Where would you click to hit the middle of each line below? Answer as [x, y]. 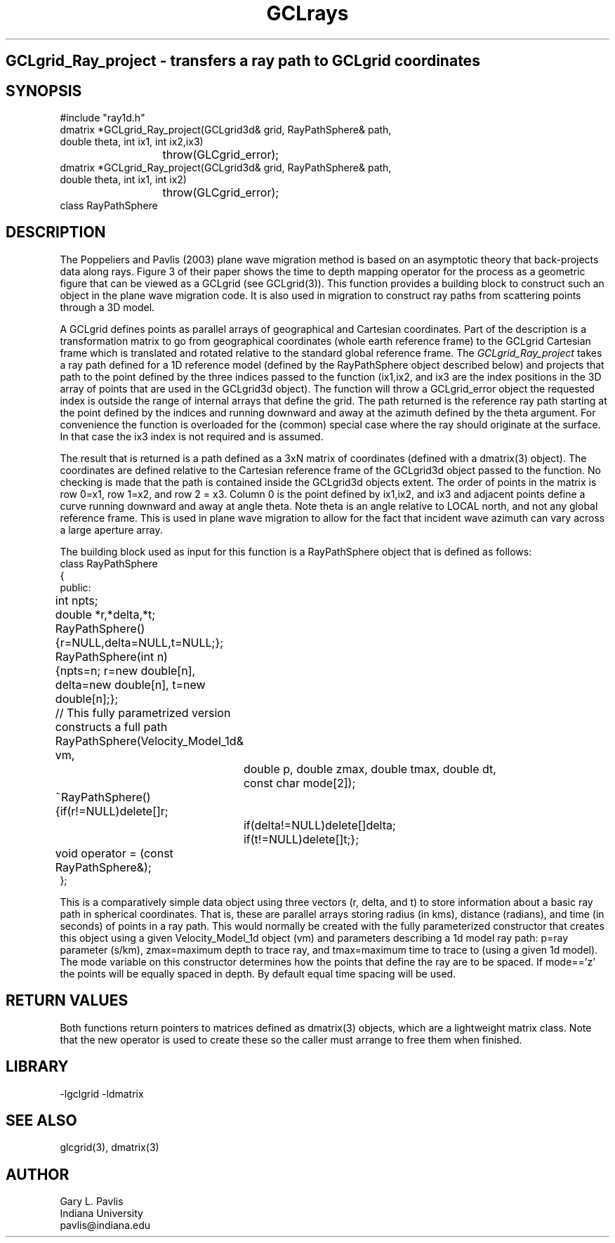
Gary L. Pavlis [92, 1202]
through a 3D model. [107, 307]
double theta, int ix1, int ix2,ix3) [132, 142]
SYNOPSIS [44, 91]
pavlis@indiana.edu [105, 1225]
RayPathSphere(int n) [111, 656]
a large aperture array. [111, 530]
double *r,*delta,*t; [105, 614]
